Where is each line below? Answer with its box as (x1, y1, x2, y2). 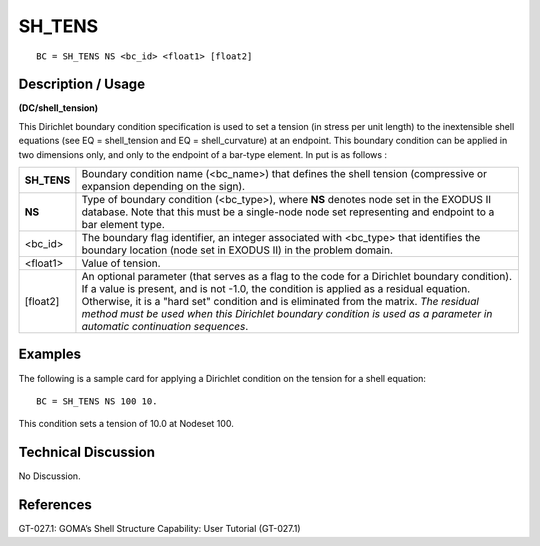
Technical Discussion (18, 444, 155, 461)
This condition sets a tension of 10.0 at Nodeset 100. (18, 418, 234, 430)
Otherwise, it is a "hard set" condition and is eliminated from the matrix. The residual (81, 295, 480, 309)
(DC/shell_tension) (18, 102, 99, 114)
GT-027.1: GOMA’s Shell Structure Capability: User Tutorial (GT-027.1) (18, 523, 301, 535)
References (18, 496, 92, 514)
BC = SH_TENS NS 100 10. (36, 395, 158, 407)
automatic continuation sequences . (81, 320, 249, 334)
